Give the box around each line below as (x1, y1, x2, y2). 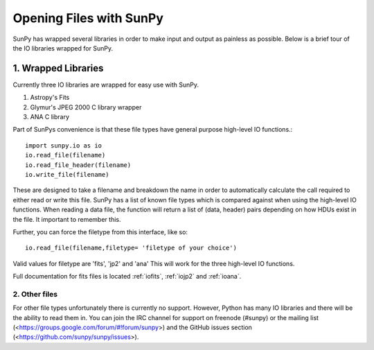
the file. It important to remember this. (12, 215, 121, 223)
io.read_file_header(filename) (25, 161, 132, 169)
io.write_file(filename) (25, 170, 109, 178)
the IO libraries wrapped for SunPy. (12, 44, 114, 52)
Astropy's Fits (30, 94, 70, 102)
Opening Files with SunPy (12, 10, 164, 26)
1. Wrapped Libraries (12, 62, 104, 74)
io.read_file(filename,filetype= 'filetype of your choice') (25, 244, 237, 252)
